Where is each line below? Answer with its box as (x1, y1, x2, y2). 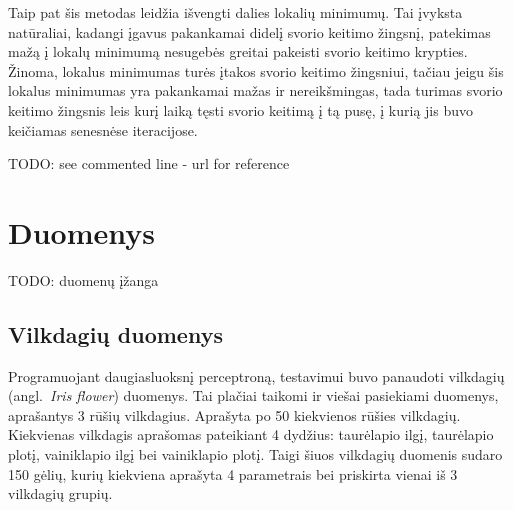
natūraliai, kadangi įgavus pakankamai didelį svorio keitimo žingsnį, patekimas (8, 21, 491, 42)
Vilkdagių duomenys (8, 318, 223, 349)
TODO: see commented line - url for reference (8, 153, 290, 174)
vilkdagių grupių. (8, 483, 113, 504)
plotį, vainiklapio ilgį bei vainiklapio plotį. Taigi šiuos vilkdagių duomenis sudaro (8, 444, 503, 465)
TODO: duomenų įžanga (8, 269, 159, 290)
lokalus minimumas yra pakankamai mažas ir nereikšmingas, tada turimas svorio (8, 80, 503, 101)
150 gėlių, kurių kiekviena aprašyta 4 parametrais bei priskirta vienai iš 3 (8, 463, 458, 484)
